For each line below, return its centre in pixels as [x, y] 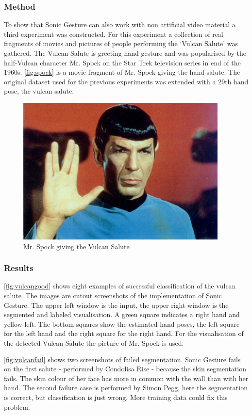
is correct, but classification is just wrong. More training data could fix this [116, 397]
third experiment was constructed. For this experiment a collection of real [114, 34]
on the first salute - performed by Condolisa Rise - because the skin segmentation [125, 369]
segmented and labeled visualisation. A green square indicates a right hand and [122, 314]
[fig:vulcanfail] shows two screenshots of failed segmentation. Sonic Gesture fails [122, 359]
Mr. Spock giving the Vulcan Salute [76, 246]
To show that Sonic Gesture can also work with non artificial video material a [120, 24]
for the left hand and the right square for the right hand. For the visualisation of [124, 333]
